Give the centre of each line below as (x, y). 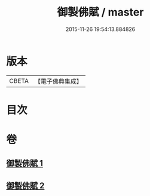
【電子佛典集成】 (58, 81)
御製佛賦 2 (25, 186)
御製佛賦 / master (100, 12)
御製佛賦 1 (25, 163)
